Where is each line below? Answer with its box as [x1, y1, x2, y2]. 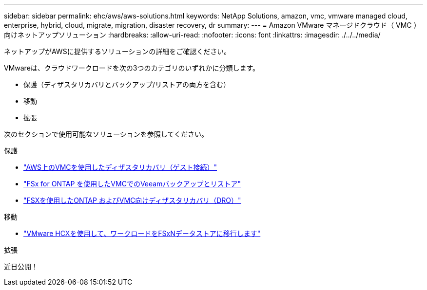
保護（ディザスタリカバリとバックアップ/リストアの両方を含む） [23, 80, 230, 89]
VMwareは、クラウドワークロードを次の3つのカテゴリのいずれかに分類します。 [4, 64, 260, 72]
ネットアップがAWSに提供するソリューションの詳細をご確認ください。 [4, 47, 231, 55]
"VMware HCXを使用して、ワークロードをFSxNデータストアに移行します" [23, 229, 261, 237]
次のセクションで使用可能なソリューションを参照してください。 [4, 130, 208, 138]
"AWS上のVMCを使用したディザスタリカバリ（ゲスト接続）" [23, 163, 217, 171]
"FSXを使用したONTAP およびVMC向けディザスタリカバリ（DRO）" [23, 196, 241, 204]
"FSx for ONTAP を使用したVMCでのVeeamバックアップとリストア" [23, 180, 241, 188]
